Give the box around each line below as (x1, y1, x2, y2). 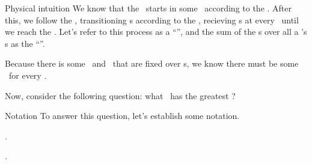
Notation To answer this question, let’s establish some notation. (5, 109, 240, 122)
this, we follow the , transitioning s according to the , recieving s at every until (5, 13, 299, 26)
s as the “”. (5, 37, 45, 49)
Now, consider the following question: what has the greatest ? (5, 89, 236, 102)
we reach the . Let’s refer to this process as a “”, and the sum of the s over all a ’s (5, 25, 307, 38)
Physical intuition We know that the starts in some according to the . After (5, 2, 292, 14)
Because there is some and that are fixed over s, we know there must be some (5, 57, 299, 70)
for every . (8, 68, 47, 81)
